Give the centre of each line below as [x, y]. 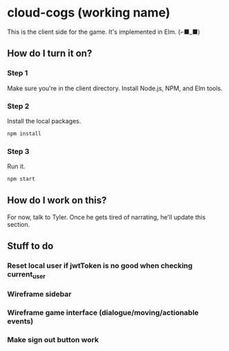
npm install [24, 133]
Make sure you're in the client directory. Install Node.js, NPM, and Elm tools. [115, 88]
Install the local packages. [44, 121]
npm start [21, 179]
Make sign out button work [53, 340]
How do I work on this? [57, 200]
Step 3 [18, 151]
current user [27, 275]
